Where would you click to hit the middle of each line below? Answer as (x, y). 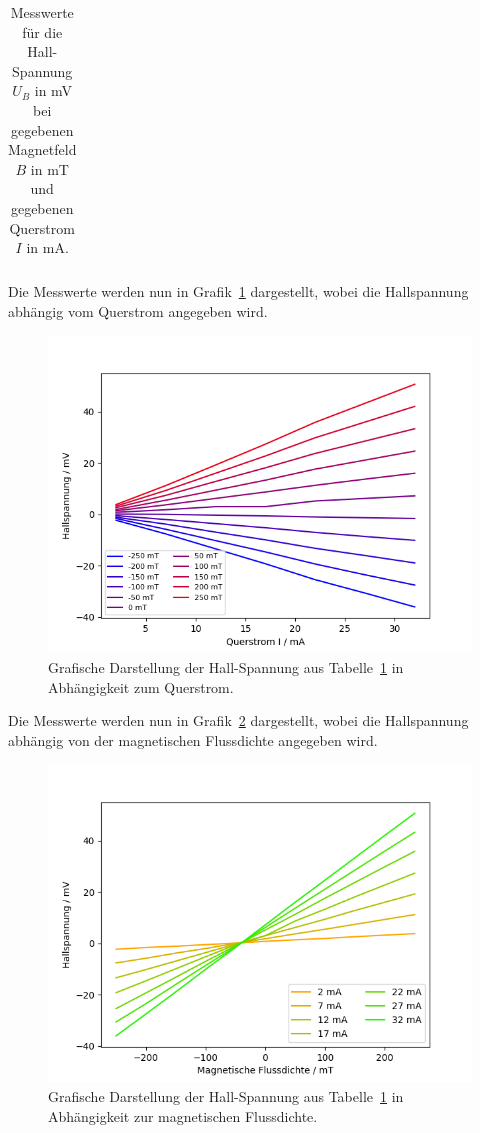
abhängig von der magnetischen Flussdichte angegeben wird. (193, 739)
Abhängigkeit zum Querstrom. (141, 686)
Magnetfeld (42, 149)
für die (42, 31)
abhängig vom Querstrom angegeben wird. (138, 310)
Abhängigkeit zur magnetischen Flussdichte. (183, 1115)
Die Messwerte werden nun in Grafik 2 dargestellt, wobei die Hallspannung (238, 720)
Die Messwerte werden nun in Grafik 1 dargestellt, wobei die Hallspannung (238, 291)
